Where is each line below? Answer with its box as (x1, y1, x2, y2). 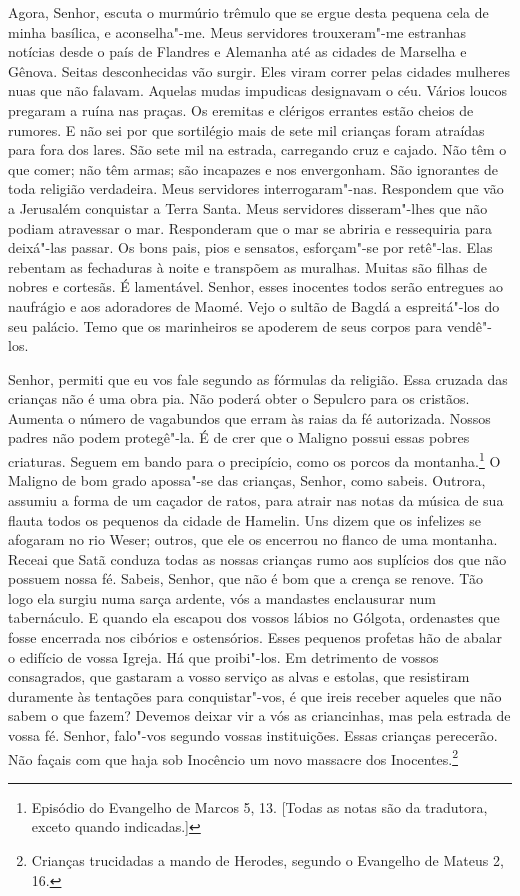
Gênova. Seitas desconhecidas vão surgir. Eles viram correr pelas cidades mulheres (8, 60, 511, 81)
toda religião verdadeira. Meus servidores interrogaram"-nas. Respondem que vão (8, 178, 504, 199)
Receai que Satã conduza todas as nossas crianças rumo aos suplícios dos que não (8, 548, 507, 569)
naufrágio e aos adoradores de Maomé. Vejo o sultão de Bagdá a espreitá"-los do (8, 295, 500, 316)
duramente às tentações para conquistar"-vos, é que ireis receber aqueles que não (8, 685, 502, 706)
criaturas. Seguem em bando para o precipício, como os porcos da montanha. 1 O (8, 448, 501, 471)
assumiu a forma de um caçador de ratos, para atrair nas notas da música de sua (8, 489, 504, 510)
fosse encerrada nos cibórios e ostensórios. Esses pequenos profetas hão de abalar (8, 627, 503, 648)
